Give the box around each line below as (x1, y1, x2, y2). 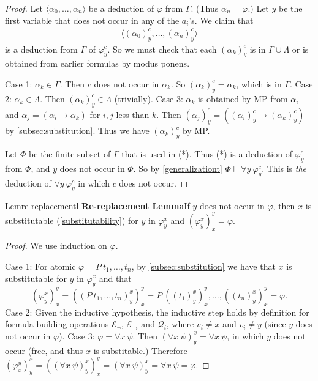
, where (166, 317, 194, 330)
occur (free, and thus (5, 344, 83, 357)
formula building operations (5, 317, 109, 330)
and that (99, 272, 132, 284)
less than (116, 108, 150, 120)
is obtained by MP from (198, 92, 288, 105)
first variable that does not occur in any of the (5, 13, 180, 26)
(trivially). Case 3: (114, 92, 183, 105)
